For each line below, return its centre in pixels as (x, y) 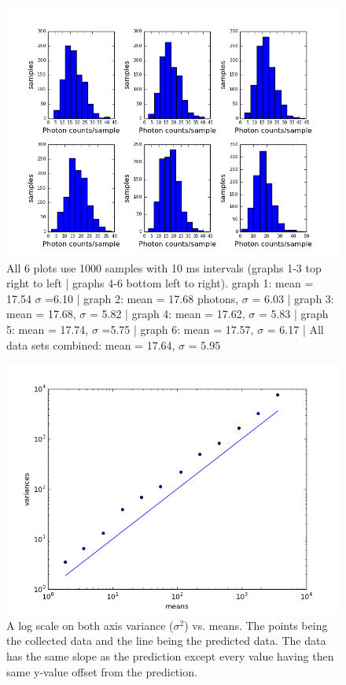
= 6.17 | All (295, 329)
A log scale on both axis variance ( (90, 625)
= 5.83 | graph (293, 314)
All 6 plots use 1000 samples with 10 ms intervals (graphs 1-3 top (164, 267)
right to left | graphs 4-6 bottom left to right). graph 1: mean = (160, 283)
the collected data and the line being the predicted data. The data (166, 641)
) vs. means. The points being (256, 625)
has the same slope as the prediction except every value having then (170, 655)
